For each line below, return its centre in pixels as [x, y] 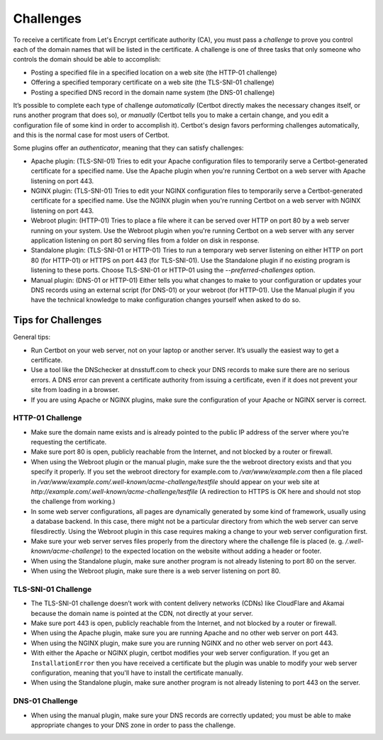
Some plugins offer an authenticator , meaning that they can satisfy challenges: [128, 148]
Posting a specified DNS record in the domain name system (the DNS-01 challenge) [153, 92]
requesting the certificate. [69, 442]
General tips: [32, 337]
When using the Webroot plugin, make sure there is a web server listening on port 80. [156, 571]
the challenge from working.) [73, 501]
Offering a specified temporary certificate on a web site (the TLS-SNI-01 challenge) [152, 82]
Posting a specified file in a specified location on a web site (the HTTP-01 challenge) [154, 72]
